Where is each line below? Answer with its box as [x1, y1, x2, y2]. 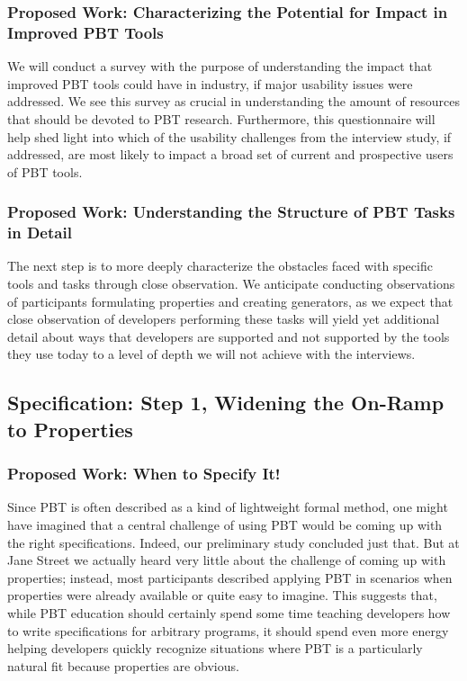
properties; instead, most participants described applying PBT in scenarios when [7, 568, 453, 587]
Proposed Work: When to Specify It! [7, 462, 281, 485]
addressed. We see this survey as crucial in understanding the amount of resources [7, 92, 460, 111]
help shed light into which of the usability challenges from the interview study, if [7, 127, 452, 146]
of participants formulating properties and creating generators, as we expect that [7, 291, 454, 310]
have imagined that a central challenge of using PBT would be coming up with [7, 515, 443, 533]
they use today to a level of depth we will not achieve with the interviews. [7, 345, 416, 363]
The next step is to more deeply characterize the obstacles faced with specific [7, 256, 433, 275]
